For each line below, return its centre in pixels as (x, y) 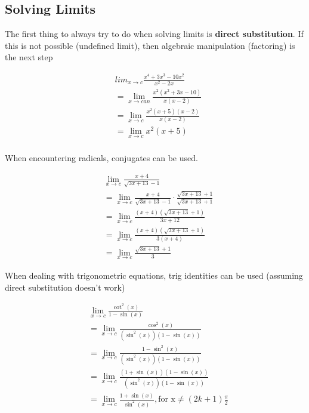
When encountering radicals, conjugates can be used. (101, 157)
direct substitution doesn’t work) (65, 287)
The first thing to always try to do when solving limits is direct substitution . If (154, 34)
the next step (29, 57)
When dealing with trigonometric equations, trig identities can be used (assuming (154, 275)
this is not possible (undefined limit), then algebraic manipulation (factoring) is (150, 45)
